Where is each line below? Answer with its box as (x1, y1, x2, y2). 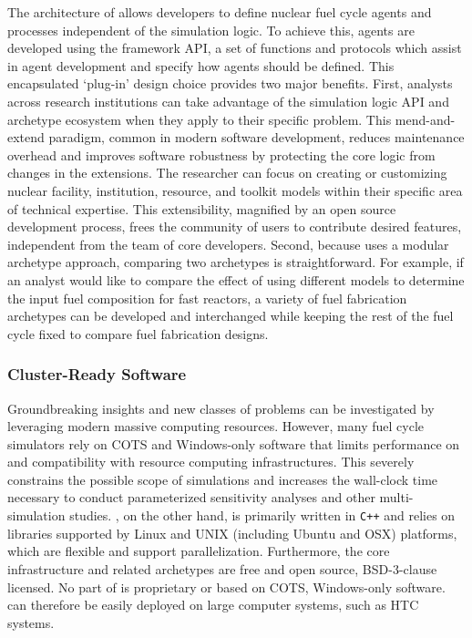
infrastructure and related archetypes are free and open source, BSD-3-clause (7, 559, 437, 578)
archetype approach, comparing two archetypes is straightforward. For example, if (7, 252, 464, 272)
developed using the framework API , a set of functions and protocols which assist (7, 38, 462, 57)
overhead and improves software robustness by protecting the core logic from (7, 145, 436, 164)
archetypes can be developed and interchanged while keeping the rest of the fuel (7, 306, 454, 325)
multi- (379, 488, 414, 507)
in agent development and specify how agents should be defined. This (7, 56, 395, 75)
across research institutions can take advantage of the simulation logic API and (7, 91, 449, 110)
